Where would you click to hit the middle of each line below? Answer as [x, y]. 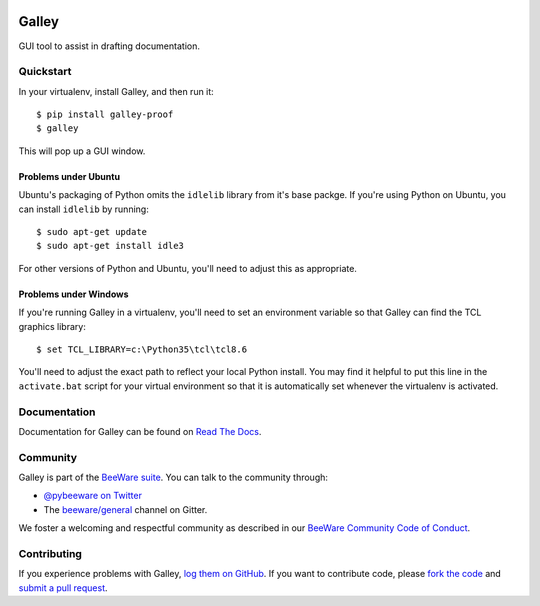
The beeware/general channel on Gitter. [125, 509]
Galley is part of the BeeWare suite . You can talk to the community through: [173, 477]
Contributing [50, 553]
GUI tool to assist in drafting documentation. [109, 46]
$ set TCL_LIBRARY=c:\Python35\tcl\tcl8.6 [142, 349]
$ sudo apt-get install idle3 [110, 246]
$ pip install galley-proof [105, 114]
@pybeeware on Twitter [92, 496]
